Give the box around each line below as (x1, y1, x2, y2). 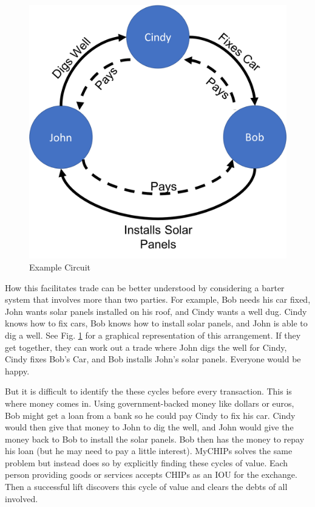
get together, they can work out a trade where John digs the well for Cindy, (5, 340, 287, 353)
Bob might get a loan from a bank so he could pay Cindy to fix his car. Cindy (5, 409, 296, 421)
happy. (5, 364, 30, 377)
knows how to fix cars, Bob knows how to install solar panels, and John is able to (5, 317, 308, 329)
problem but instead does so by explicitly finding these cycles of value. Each (5, 456, 288, 469)
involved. (5, 492, 38, 505)
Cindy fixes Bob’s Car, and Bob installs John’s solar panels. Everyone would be (5, 353, 301, 365)
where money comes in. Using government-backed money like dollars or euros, (5, 396, 294, 409)
